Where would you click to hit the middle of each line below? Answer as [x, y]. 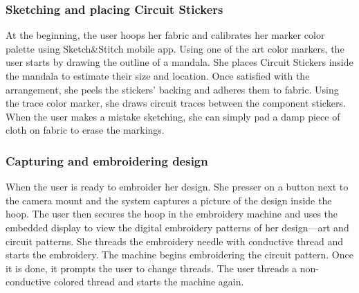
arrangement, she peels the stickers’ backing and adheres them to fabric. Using [172, 89]
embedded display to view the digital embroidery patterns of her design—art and [177, 227]
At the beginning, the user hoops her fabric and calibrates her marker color [165, 35]
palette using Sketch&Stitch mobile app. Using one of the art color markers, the [175, 48]
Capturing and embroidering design [107, 160]
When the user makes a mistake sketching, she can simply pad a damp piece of [173, 116]
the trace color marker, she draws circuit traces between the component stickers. [176, 103]
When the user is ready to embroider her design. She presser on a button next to [177, 187]
